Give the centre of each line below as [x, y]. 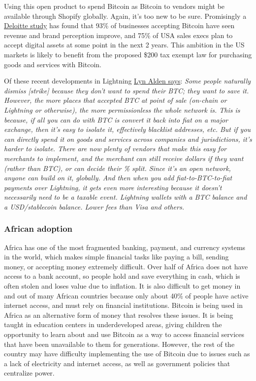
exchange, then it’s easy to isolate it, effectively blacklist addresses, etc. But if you [128, 129]
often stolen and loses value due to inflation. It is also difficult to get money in [122, 286]
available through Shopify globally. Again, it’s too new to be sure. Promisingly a [125, 16]
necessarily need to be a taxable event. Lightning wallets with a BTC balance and [126, 197]
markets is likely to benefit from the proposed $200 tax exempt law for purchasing [128, 54]
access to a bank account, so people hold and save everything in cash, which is [122, 276]
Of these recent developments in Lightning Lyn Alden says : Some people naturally [128, 81]
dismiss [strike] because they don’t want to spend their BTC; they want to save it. [127, 90]
